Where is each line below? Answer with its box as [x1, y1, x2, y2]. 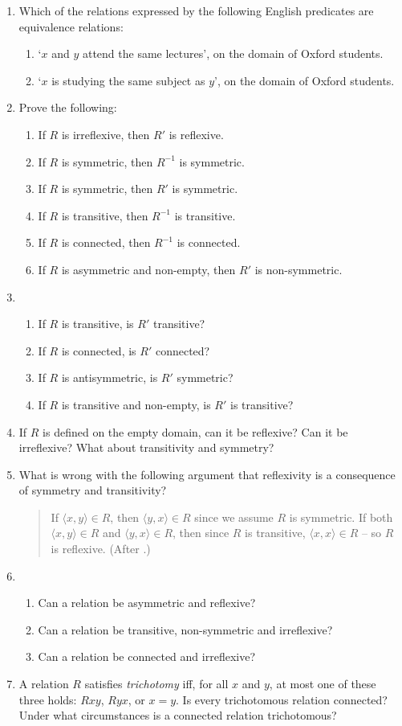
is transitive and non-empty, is [61, 396, 211, 412]
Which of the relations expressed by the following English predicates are [18, 2, 374, 18]
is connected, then [61, 234, 151, 251]
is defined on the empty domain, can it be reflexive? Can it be [43, 423, 348, 440]
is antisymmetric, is [61, 369, 158, 386]
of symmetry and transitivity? [18, 482, 167, 498]
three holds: [18, 691, 77, 708]
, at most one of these [269, 675, 376, 692]
